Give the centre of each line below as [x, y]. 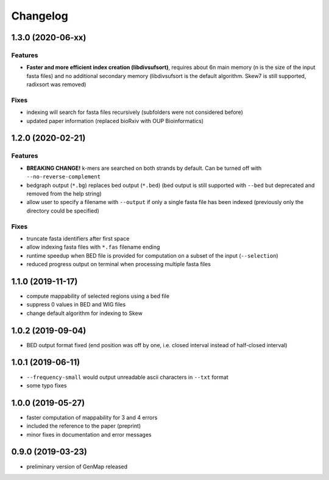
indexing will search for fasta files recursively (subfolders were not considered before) [135, 112]
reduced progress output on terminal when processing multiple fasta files [119, 264]
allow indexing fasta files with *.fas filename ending [93, 247]
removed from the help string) [64, 193]
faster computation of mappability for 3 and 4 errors [92, 417]
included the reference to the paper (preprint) [84, 426]
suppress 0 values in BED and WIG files [76, 305]
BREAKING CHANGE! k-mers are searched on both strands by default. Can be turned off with [144, 168]
